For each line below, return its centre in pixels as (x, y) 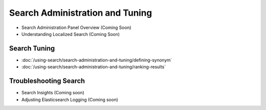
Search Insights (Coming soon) (53, 93)
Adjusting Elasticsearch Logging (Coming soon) (70, 99)
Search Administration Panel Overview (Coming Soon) (76, 27)
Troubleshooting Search (47, 81)
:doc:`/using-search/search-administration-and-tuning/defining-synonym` (97, 60)
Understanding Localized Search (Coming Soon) (71, 34)
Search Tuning (32, 48)
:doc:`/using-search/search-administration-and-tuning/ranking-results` (94, 67)
